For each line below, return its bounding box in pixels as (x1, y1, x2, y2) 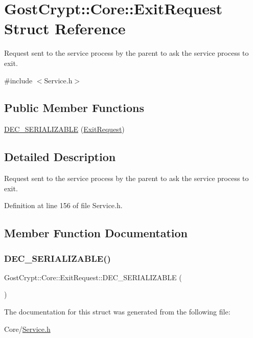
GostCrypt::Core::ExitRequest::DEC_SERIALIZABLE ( (4, 272, 182, 282)
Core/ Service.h (4, 323, 51, 334)
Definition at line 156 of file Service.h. (4, 200, 123, 211)
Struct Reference (4, 18, 126, 39)
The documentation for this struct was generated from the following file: (4, 306, 231, 317)
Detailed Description (4, 149, 116, 165)
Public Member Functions (4, 100, 144, 116)
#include (4, 75, 33, 85)
